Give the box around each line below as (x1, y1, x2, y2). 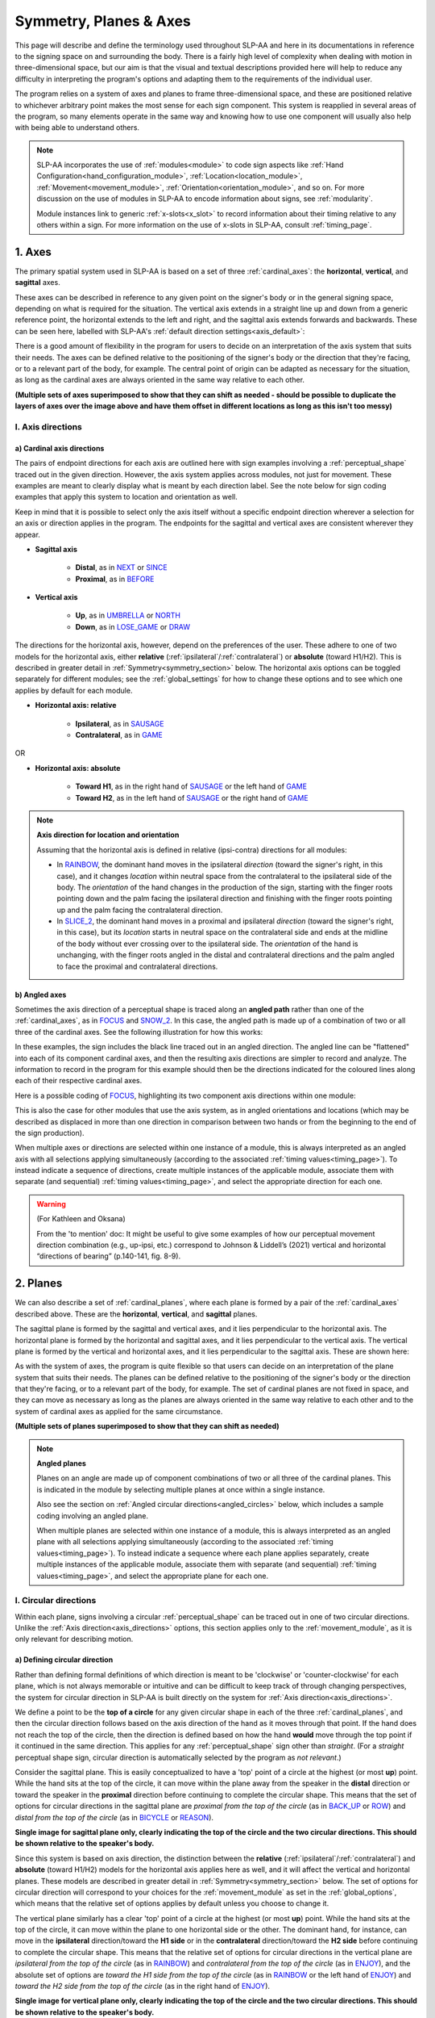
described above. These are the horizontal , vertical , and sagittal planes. (14, 1308, 258, 1319)
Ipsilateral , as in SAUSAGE (75, 718, 164, 728)
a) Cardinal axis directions (14, 443, 105, 453)
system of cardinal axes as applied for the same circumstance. (14, 1406, 223, 1416)
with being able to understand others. (14, 123, 140, 132)
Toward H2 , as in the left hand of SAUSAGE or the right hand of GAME (75, 793, 309, 802)
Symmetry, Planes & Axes (14, 12, 191, 30)
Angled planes (36, 1459, 86, 1468)
